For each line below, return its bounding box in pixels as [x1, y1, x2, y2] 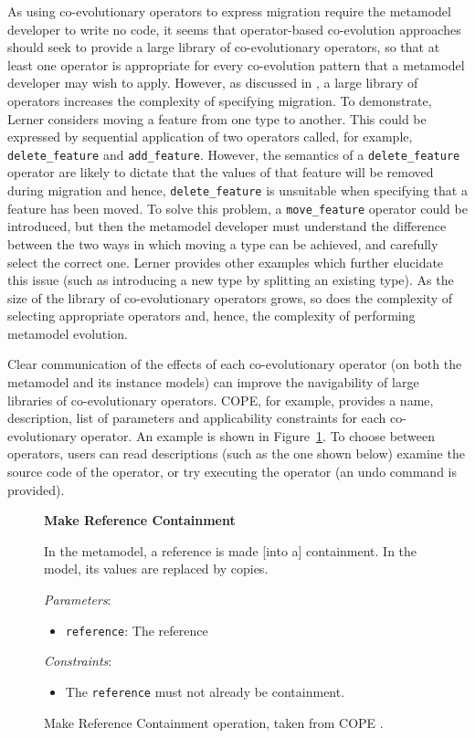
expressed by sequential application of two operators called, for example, [7, 127, 413, 146]
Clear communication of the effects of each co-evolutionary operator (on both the [7, 354, 462, 374]
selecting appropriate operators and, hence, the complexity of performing [7, 306, 416, 325]
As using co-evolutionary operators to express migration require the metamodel [7, 2, 451, 20]
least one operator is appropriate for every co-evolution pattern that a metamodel [7, 55, 465, 74]
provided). [7, 480, 65, 499]
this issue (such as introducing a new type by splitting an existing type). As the [7, 270, 454, 290]
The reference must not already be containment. [65, 681, 345, 701]
